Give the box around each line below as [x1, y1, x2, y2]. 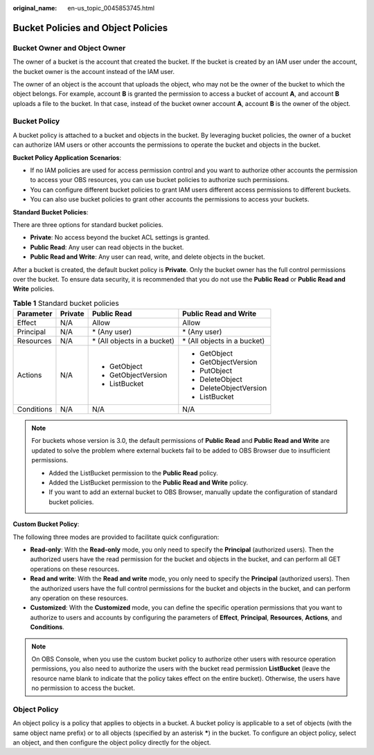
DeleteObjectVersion [199, 383, 267, 393]
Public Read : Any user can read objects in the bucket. [30, 243, 184, 251]
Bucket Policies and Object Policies [12, 21, 168, 34]
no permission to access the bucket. [31, 684, 135, 692]
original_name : [12, 4, 57, 12]
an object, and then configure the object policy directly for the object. [12, 738, 211, 747]
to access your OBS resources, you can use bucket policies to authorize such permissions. [30, 176, 290, 184]
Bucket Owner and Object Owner [12, 43, 126, 53]
